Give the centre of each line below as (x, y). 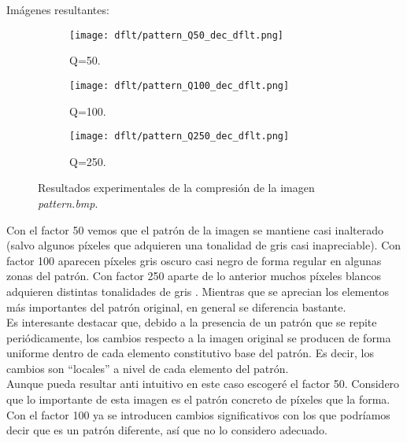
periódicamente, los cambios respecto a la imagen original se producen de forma (199, 337)
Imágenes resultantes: (58, 9)
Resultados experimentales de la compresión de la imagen (176, 188)
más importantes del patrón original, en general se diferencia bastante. (176, 306)
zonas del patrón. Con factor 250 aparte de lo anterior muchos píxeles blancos (194, 276)
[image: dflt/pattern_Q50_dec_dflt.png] (177, 35)
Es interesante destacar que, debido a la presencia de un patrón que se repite (192, 322)
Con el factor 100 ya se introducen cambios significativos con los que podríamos (198, 414)
